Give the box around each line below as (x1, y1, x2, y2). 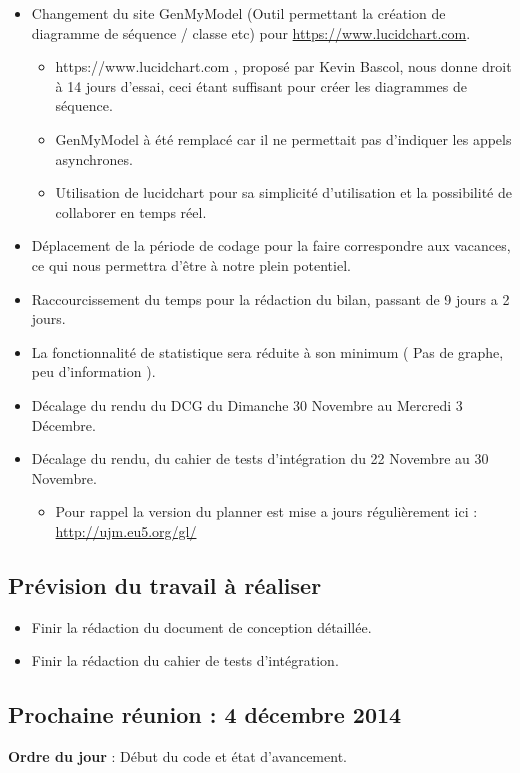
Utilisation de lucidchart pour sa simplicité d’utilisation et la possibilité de (55, 182, 512, 203)
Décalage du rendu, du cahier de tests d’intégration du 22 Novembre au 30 (31, 448, 489, 469)
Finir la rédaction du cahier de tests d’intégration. (31, 650, 339, 671)
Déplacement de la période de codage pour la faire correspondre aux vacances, (31, 235, 511, 256)
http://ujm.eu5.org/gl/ (55, 520, 197, 541)
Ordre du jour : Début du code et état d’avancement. (8, 746, 347, 767)
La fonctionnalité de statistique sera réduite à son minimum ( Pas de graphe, (31, 341, 504, 362)
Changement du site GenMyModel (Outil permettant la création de (31, 3, 446, 23)
